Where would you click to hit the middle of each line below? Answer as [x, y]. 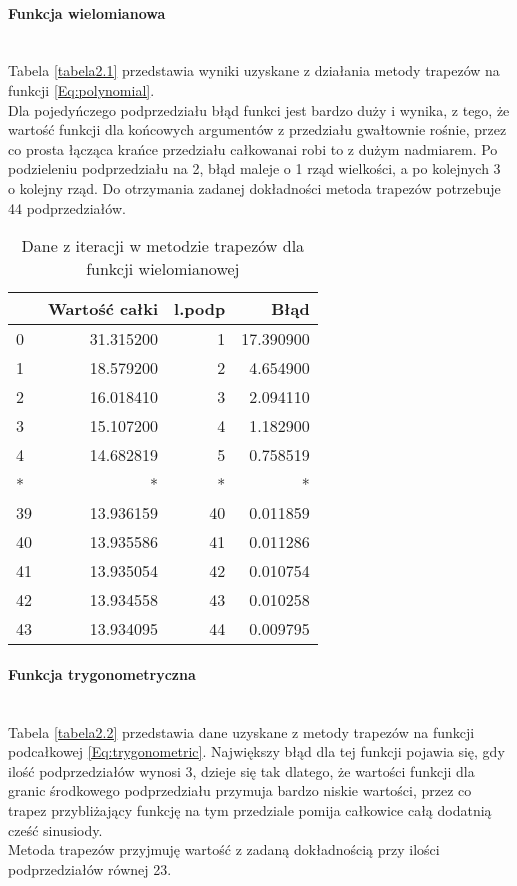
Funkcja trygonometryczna [102, 673]
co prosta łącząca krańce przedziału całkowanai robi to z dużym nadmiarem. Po [253, 148]
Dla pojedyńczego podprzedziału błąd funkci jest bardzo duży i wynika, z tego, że [259, 109]
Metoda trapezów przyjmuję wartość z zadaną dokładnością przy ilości [224, 849]
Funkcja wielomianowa [87, 12]
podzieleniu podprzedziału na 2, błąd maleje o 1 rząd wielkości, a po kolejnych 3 [254, 168]
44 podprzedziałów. [67, 207]
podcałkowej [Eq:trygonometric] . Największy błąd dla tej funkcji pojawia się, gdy [256, 751]
